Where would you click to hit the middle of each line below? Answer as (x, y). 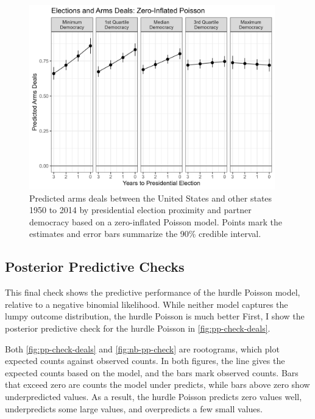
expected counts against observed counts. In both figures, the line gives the (145, 361)
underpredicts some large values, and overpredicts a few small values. (134, 408)
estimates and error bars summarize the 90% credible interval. (145, 234)
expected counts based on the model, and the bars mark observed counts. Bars (152, 372)
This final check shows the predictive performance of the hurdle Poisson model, (153, 292)
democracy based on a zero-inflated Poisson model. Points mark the (156, 221)
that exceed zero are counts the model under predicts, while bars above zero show (157, 384)
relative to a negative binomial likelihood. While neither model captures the (147, 304)
